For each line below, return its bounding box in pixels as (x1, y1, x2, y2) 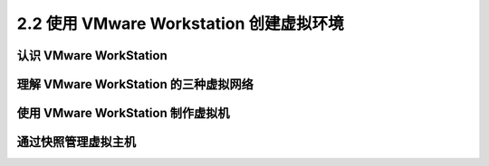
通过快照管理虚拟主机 (16, 134, 136, 150)
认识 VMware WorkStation (16, 48, 168, 63)
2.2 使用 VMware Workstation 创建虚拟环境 (16, 14, 344, 33)
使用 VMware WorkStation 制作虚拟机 (16, 106, 230, 121)
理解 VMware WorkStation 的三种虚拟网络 (16, 77, 254, 92)
